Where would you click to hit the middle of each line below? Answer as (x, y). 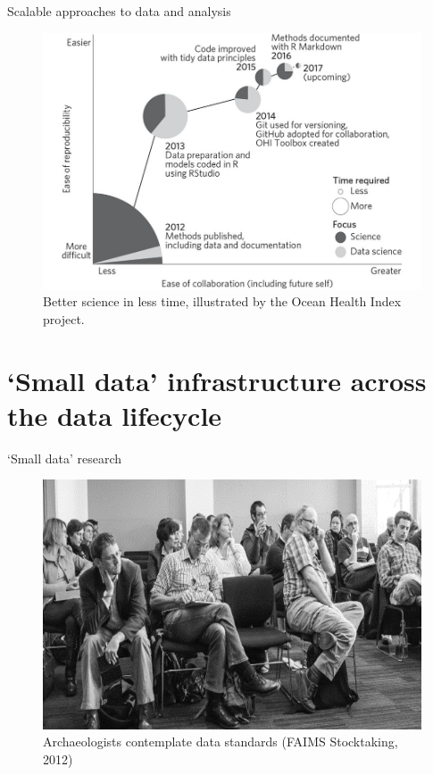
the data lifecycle (115, 415)
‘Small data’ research (65, 458)
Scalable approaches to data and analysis (119, 11)
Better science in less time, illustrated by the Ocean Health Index (222, 301)
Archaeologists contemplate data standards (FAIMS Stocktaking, (221, 742)
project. (64, 318)
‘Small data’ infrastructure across (217, 380)
